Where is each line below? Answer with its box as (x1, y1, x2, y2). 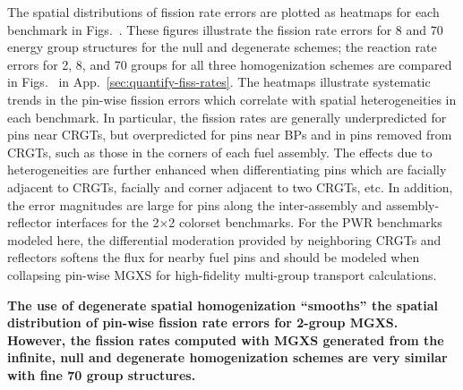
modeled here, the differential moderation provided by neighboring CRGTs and (7, 230, 442, 249)
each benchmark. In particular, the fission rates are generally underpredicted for (7, 107, 447, 126)
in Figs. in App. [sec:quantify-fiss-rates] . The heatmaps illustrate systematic (7, 72, 431, 91)
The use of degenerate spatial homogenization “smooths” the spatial (7, 295, 438, 314)
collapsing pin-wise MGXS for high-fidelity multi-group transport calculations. (7, 265, 437, 284)
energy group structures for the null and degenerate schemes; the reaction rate (7, 38, 437, 56)
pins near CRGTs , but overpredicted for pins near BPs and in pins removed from (7, 125, 452, 144)
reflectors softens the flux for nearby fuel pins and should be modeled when (7, 248, 420, 267)
